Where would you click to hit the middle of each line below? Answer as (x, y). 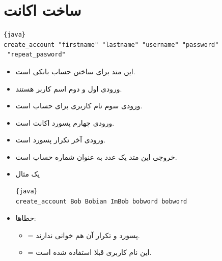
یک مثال (28, 174)
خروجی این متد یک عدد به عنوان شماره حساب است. (96, 156)
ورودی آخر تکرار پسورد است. (61, 140)
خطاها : (26, 218)
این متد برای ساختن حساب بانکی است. (75, 71)
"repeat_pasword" (36, 55)
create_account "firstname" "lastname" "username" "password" (111, 45)
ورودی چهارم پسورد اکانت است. (65, 122)
